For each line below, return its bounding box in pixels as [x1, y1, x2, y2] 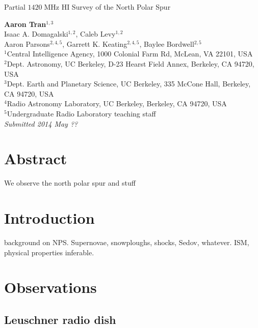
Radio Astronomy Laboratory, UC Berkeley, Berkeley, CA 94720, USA [7, 98, 227, 109]
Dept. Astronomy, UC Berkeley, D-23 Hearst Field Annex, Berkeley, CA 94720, [7, 58, 254, 69]
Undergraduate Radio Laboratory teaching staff [7, 108, 156, 118]
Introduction [4, 207, 95, 228]
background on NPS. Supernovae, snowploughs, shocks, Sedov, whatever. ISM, [4, 236, 249, 247]
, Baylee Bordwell [139, 38, 194, 49]
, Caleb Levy [75, 28, 116, 39]
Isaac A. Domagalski [4, 28, 68, 39]
